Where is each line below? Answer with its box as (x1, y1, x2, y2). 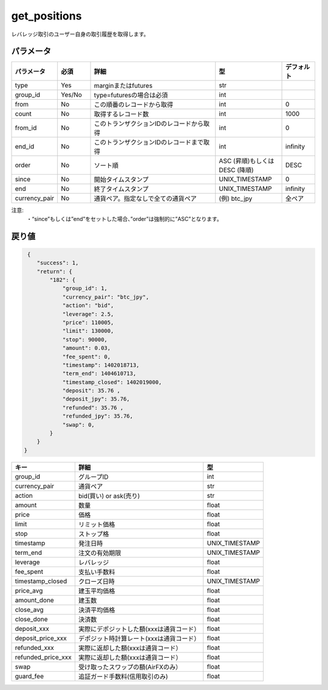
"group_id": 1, (62, 285, 108, 292)
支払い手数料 (78, 568, 115, 576)
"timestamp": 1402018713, (62, 361, 140, 368)
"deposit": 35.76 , (62, 387, 121, 394)
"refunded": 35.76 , (62, 404, 124, 411)
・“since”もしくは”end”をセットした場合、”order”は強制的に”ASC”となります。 (26, 215, 222, 222)
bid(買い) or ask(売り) (78, 492, 140, 500)
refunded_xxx (15, 643, 55, 652)
